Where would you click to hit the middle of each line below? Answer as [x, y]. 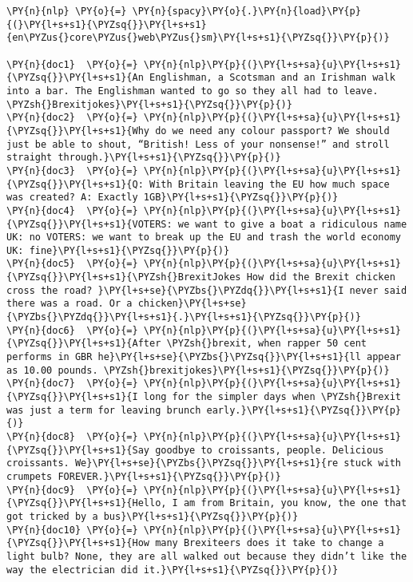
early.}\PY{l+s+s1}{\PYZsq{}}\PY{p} [304, 410]
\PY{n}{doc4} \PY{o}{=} [72, 210]
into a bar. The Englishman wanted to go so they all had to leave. [193, 91]
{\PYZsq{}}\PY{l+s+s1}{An [75, 78]
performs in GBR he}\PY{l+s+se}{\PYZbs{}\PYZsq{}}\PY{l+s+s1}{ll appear [204, 357]
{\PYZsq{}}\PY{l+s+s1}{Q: [75, 184]
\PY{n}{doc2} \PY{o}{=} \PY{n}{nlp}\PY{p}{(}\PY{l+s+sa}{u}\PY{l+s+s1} [204, 118]
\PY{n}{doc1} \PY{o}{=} [72, 64]
